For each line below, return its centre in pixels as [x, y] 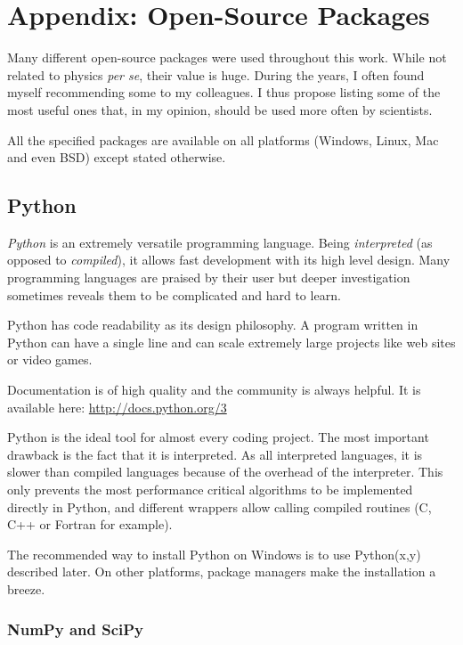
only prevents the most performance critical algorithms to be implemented [210, 490]
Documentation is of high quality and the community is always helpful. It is [214, 390]
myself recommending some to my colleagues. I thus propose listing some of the [224, 92]
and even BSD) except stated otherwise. [117, 157]
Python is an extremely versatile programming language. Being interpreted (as [220, 242]
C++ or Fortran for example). [90, 524]
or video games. [50, 359]
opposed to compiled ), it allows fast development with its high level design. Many [229, 260]
